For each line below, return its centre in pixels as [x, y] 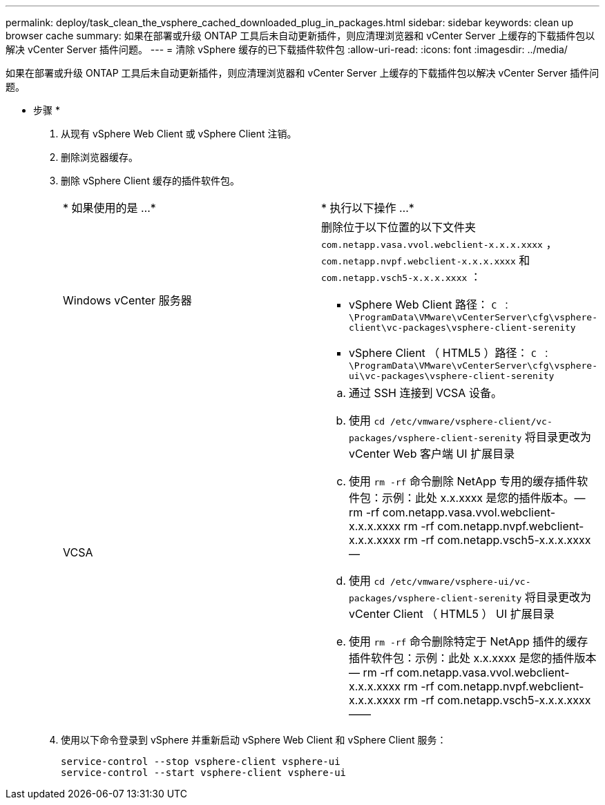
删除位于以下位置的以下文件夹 [398, 227]
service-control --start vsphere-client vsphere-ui [204, 773]
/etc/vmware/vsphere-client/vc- [471, 421]
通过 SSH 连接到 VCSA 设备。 [425, 393]
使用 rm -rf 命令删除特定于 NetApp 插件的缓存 [468, 641]
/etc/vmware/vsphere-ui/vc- [460, 582]
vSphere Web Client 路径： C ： [430, 304]
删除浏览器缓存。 [99, 157]
